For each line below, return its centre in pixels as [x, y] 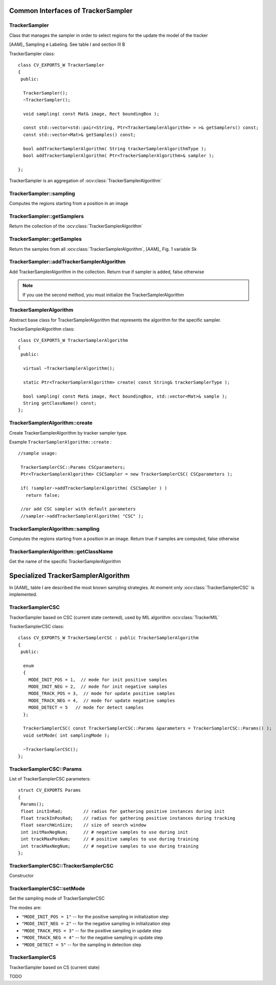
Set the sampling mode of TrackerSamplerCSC [57, 898]
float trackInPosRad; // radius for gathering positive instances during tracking [128, 818]
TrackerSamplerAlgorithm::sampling [54, 529]
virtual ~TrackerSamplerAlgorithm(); [69, 369]
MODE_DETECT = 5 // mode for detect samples [86, 708]
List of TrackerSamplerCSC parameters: [50, 779]
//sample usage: [38, 453]
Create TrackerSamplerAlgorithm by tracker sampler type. [68, 433]
